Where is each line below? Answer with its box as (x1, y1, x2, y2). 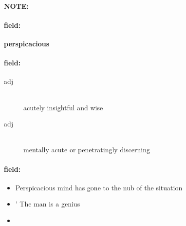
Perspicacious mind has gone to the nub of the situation (15, 182, 183, 192)
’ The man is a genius (15, 199, 80, 209)
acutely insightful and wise (23, 102, 103, 112)
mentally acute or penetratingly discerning (23, 144, 150, 155)
